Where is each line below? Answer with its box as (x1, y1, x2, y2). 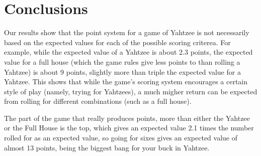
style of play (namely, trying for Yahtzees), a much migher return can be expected (4, 86, 257, 96)
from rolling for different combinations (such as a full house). (4, 96, 192, 106)
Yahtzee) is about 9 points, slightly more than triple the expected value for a (4, 66, 241, 77)
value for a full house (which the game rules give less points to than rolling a (4, 56, 240, 67)
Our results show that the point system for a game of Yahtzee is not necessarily (4, 27, 249, 38)
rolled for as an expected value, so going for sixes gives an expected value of (4, 132, 238, 143)
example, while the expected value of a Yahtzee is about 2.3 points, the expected (4, 47, 253, 57)
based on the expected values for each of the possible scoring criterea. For (4, 37, 231, 47)
